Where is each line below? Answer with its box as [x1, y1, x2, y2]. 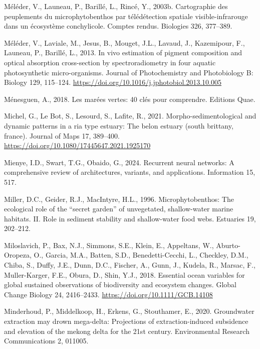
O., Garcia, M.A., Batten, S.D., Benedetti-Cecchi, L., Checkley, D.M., [34, 250, 248, 260]
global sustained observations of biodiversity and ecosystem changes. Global [4, 279, 236, 290]
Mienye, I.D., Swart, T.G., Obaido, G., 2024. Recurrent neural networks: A [4, 157, 234, 167]
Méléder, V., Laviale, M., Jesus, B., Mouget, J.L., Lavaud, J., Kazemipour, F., [4, 37, 245, 48]
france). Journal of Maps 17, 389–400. [4, 130, 120, 141]
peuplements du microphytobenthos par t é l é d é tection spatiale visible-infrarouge [4, 11, 248, 21]
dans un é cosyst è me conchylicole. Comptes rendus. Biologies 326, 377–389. [4, 21, 232, 31]
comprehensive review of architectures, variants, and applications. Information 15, [4, 167, 255, 177]
